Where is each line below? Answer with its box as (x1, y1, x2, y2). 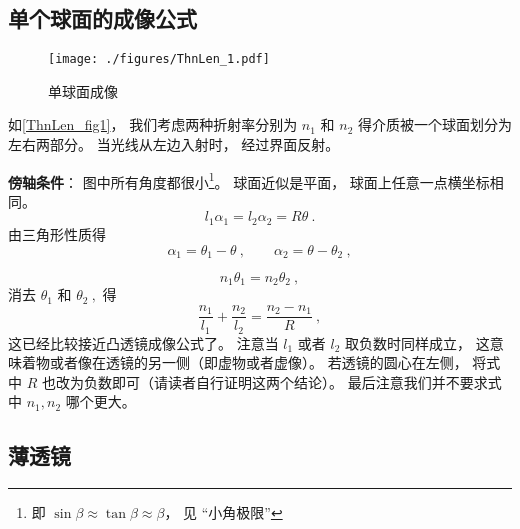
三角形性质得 (21, 223, 106, 244)
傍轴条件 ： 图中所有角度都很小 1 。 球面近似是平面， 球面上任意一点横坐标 (8, 168, 490, 192)
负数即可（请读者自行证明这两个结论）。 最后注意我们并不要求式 (83, 371, 502, 392)
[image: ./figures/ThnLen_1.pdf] (48, 52, 270, 67)
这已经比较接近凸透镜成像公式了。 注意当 (8, 332, 279, 353)
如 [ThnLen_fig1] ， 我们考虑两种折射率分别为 (8, 114, 298, 135)
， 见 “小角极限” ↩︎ (164, 502, 283, 523)
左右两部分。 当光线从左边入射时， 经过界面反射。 (8, 134, 340, 155)
